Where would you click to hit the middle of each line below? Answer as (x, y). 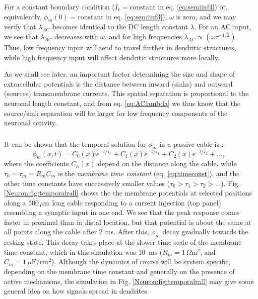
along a (15, 202)
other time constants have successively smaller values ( (87, 183)
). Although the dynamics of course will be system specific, (141, 261)
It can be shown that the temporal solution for (75, 144)
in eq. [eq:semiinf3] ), (136, 16)
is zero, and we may (206, 16)
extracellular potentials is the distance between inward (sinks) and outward (118, 83)
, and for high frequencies (143, 36)
